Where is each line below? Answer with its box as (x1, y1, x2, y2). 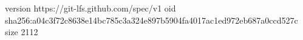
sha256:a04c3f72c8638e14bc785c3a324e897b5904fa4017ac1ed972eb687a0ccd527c (5, 13, 298, 26)
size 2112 (5, 25, 38, 38)
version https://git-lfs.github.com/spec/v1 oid (5, 2, 176, 14)
